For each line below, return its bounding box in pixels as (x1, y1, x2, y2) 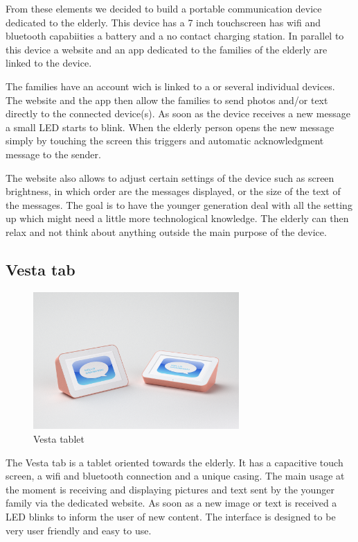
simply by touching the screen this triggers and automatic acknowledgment (6, 133, 324, 148)
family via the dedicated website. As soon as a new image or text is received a (6, 496, 337, 510)
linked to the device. (6, 56, 92, 70)
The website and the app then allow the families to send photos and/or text (6, 92, 328, 107)
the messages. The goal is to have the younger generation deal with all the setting (6, 197, 352, 212)
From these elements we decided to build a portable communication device (6, 1, 322, 15)
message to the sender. (6, 146, 101, 161)
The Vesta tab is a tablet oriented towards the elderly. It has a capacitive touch (6, 455, 343, 469)
